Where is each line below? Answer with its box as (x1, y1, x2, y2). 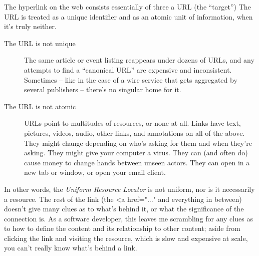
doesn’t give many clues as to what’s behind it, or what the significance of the (4, 203, 244, 214)
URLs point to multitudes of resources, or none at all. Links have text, (24, 118, 241, 128)
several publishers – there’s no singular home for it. (24, 84, 181, 95)
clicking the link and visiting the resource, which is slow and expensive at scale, (4, 232, 248, 243)
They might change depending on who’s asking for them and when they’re (24, 137, 252, 148)
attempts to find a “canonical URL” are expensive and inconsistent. (24, 64, 232, 75)
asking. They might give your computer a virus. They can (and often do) (24, 147, 248, 158)
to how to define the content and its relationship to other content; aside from (4, 223, 240, 233)
